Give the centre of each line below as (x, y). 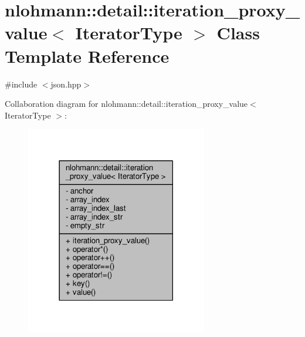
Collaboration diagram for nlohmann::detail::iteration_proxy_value (126, 104)
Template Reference (87, 55)
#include (21, 84)
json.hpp (66, 84)
